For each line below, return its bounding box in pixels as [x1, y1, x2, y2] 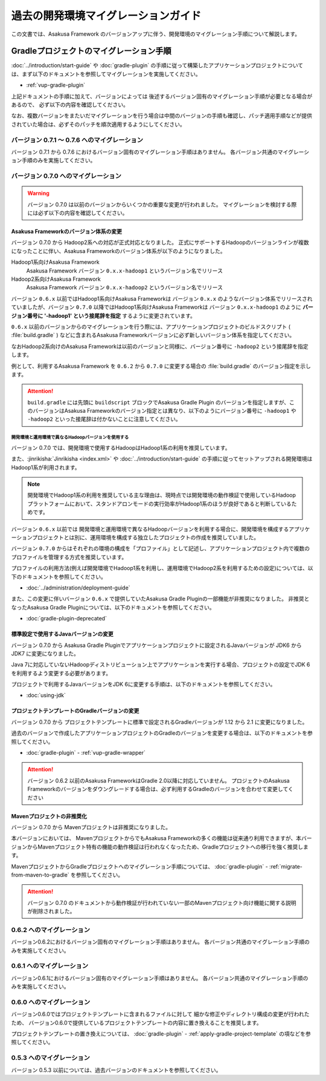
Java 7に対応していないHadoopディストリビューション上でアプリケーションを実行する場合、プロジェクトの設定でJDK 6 [11, 661, 310, 668]
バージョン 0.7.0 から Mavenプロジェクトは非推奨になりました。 [11, 823, 171, 830]
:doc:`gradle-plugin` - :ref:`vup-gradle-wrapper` [26, 749, 146, 757]
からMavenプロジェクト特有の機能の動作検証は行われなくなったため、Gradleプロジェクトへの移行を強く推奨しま [27, 843, 309, 850]
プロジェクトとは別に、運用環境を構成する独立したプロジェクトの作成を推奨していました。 [32, 533, 260, 541]
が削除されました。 [27, 908, 75, 915]
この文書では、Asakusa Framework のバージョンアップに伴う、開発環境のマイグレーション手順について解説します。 [11, 30, 301, 38]
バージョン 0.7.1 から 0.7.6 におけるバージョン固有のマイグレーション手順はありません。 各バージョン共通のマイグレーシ [11, 148, 310, 156]
